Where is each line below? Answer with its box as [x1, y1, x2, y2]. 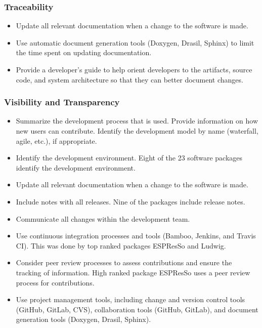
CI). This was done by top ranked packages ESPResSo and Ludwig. [16, 240, 226, 251]
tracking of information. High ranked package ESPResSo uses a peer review [16, 267, 250, 277]
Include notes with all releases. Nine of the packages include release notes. [16, 196, 245, 207]
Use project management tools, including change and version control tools [16, 294, 245, 305]
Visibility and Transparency [4, 96, 120, 108]
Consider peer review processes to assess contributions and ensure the [16, 257, 232, 268]
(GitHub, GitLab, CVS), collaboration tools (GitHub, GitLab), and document [16, 304, 258, 314]
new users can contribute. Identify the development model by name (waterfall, [16, 126, 258, 136]
